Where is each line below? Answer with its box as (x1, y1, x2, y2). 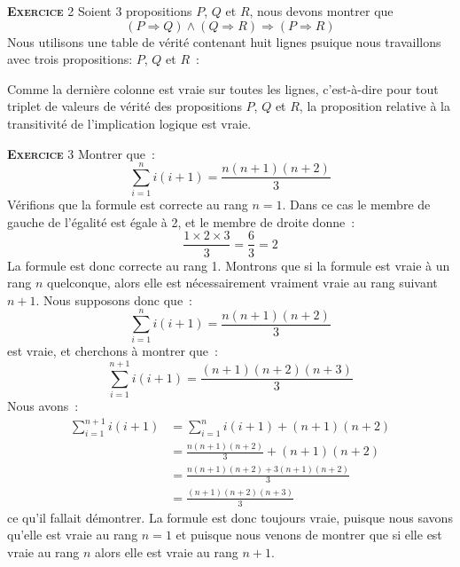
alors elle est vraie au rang (95, 542, 238, 561)
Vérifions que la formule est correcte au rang (7, 195, 248, 214)
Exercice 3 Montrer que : (7, 144, 155, 162)
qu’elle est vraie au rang (7, 525, 138, 544)
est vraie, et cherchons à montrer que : (7, 342, 218, 360)
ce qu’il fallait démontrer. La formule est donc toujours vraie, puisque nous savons (7, 508, 453, 526)
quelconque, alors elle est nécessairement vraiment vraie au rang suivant (47, 273, 438, 292)
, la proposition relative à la (299, 97, 450, 115)
